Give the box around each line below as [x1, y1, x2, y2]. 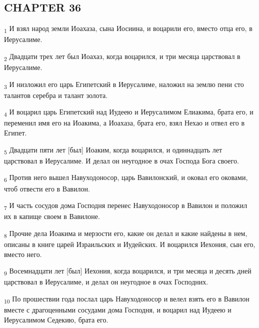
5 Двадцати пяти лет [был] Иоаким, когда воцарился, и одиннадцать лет [4, 144, 222, 156]
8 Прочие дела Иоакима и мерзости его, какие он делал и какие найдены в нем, [4, 227, 247, 239]
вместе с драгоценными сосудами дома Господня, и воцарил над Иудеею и [4, 304, 231, 314]
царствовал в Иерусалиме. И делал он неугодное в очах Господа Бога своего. [4, 155, 239, 165]
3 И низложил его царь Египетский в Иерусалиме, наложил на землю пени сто [4, 78, 244, 90]
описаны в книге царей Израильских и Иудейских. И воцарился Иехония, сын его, [4, 238, 255, 249]
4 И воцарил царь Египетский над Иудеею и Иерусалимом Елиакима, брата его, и [4, 106, 253, 118]
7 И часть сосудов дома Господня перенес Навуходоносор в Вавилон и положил [4, 200, 247, 211]
